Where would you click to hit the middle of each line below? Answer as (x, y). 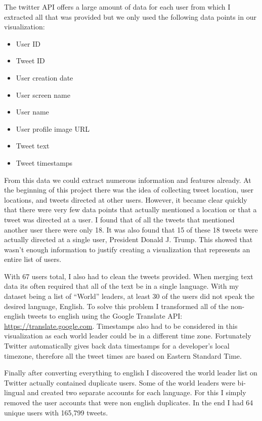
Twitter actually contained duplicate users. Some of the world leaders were (120, 382)
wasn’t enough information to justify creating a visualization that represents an (127, 249)
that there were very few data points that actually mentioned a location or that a (130, 209)
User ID (28, 43)
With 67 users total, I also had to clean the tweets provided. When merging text (129, 276)
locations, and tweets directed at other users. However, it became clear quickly (126, 199)
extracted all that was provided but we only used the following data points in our (130, 16)
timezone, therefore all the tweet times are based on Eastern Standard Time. (123, 355)
